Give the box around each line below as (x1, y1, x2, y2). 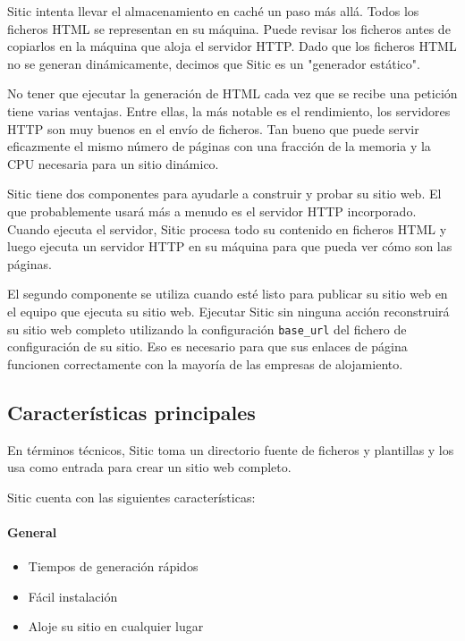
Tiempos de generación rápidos (28, 557, 199, 576)
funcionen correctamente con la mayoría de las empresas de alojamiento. (7, 354, 403, 373)
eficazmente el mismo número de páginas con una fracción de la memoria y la (7, 137, 431, 156)
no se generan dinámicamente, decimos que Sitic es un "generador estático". (7, 54, 420, 72)
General (7, 522, 57, 541)
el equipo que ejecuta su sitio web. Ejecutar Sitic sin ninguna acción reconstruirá (7, 301, 450, 320)
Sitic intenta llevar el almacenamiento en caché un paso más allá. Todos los (7, 2, 419, 20)
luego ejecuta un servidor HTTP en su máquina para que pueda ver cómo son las (7, 237, 452, 256)
